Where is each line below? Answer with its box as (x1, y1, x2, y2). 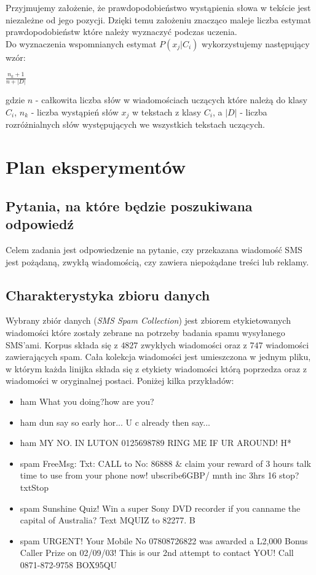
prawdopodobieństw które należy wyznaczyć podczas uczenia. (6, 25, 237, 38)
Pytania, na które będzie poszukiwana (6, 196, 253, 215)
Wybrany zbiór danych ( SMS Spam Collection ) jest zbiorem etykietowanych (6, 314, 291, 327)
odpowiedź (6, 214, 74, 233)
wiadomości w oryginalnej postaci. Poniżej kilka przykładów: (6, 374, 234, 387)
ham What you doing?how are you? (20, 394, 154, 407)
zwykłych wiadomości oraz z (141, 338, 247, 351)
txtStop (20, 480, 49, 493)
